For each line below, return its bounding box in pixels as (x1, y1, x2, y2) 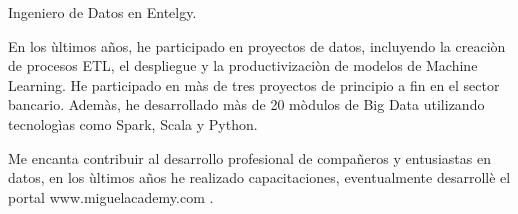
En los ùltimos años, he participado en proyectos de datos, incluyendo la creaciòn (8, 35, 506, 56)
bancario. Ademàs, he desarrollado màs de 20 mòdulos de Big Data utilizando (8, 94, 485, 115)
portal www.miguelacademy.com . (8, 186, 214, 207)
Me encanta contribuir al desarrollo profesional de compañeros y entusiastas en (8, 147, 491, 168)
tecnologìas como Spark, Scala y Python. (8, 113, 258, 134)
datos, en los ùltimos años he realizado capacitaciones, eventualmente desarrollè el (8, 167, 511, 188)
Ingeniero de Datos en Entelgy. (8, 2, 197, 22)
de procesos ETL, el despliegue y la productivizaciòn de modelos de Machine (8, 55, 478, 76)
